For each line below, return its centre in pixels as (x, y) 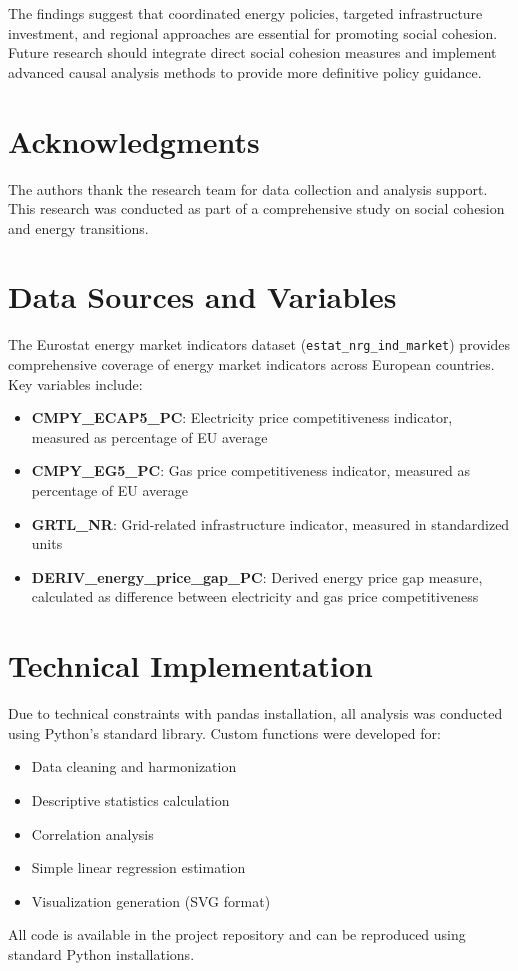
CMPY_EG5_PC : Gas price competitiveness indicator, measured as (250, 470)
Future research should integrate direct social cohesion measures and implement (252, 52)
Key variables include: (75, 383)
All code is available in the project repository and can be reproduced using (237, 934)
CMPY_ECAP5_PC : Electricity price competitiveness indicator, (242, 417)
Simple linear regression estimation (138, 867)
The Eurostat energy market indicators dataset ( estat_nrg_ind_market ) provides (259, 344)
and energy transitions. (78, 227)
